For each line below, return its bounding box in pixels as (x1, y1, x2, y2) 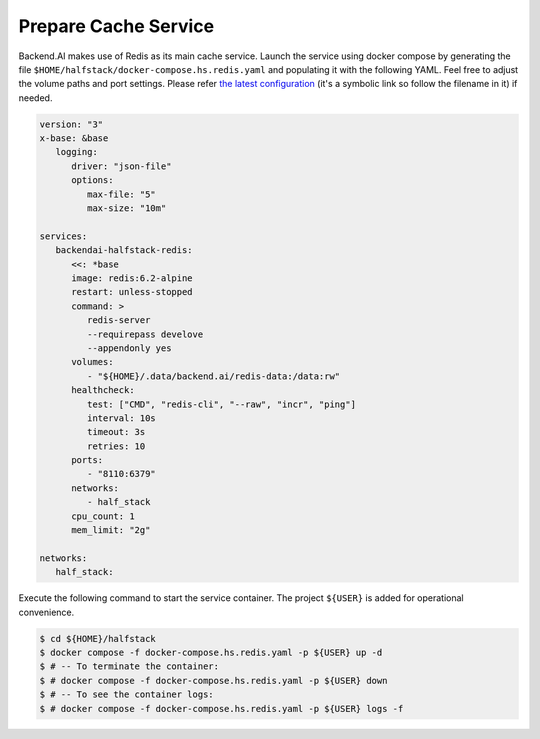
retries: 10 (86, 440, 146, 452)
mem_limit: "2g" (71, 525, 151, 536)
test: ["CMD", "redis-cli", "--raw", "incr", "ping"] (86, 398, 357, 410)
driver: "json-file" (71, 160, 172, 172)
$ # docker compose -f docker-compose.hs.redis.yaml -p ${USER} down (39, 675, 388, 686)
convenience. (18, 606, 75, 618)
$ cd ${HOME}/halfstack (39, 633, 157, 644)
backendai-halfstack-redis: (55, 245, 194, 256)
